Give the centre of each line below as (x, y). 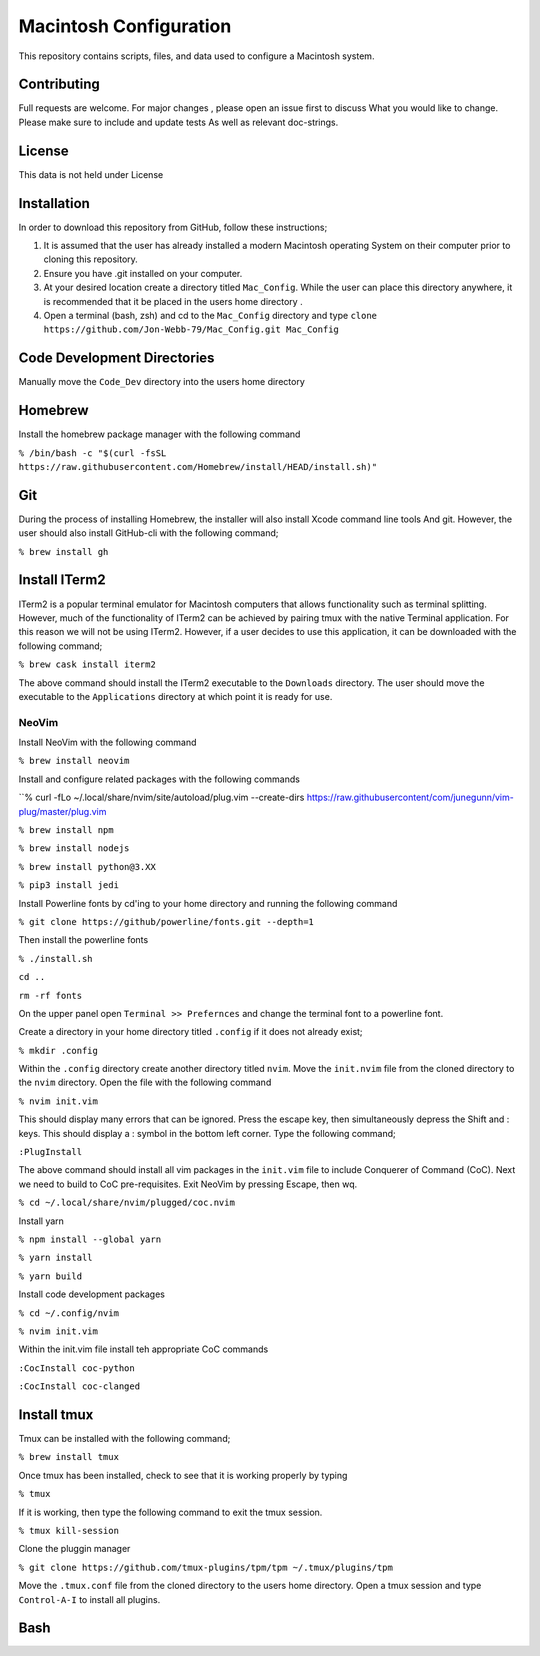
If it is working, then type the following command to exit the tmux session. (170, 1512)
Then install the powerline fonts (83, 940)
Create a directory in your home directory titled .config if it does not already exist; (191, 1032)
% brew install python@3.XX (87, 866)
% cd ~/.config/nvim (69, 1313)
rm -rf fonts (50, 995)
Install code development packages (91, 1294)
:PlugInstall (50, 1152)
